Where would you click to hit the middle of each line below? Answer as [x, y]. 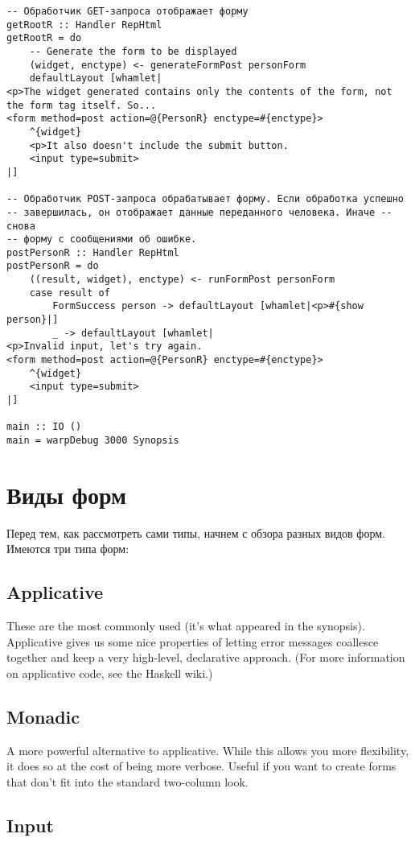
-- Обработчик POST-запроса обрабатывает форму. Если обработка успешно [205, 199]
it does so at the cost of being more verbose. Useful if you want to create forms [201, 766]
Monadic [43, 716]
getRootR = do [44, 38]
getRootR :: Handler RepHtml [84, 25]
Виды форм [67, 494]
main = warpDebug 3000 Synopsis [93, 440]
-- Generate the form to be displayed [133, 51]
